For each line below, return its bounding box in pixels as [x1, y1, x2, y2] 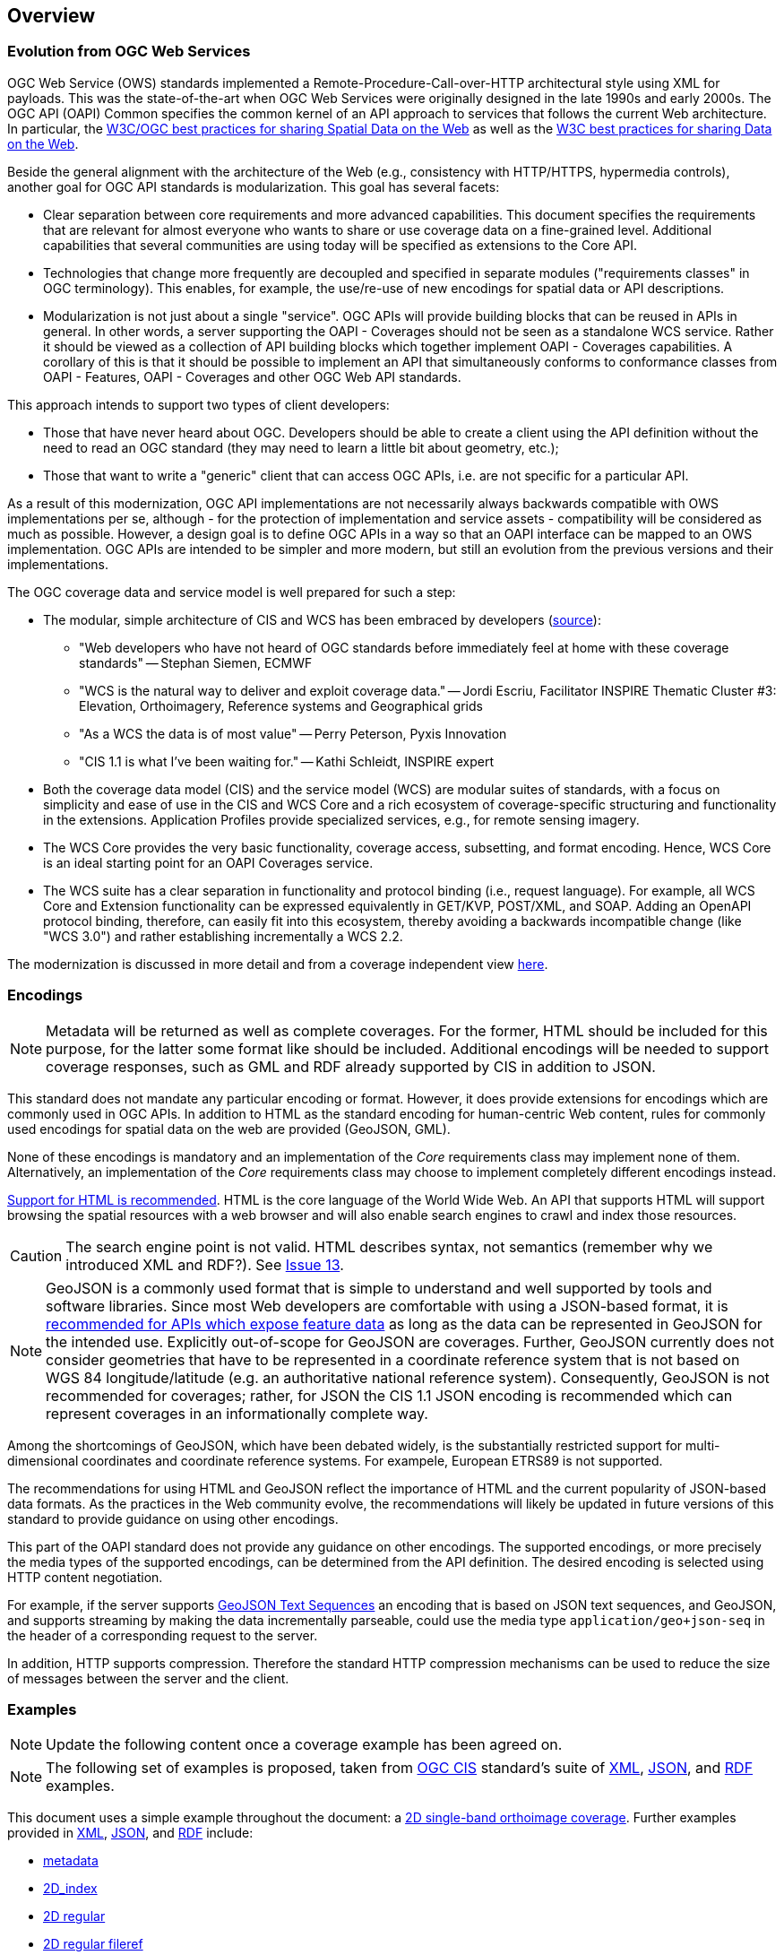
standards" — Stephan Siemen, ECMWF [79, 654, 313, 670]
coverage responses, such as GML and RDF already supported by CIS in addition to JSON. [46, 1057, 656, 1076]
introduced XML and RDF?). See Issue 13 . [65, 1255, 344, 1274]
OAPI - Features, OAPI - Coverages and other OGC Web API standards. [43, 368, 461, 385]
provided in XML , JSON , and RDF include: [7, 1825, 254, 1841]
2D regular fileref [43, 1936, 143, 1952]
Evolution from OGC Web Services [7, 42, 251, 61]
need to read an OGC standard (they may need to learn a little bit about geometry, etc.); [43, 439, 559, 455]
